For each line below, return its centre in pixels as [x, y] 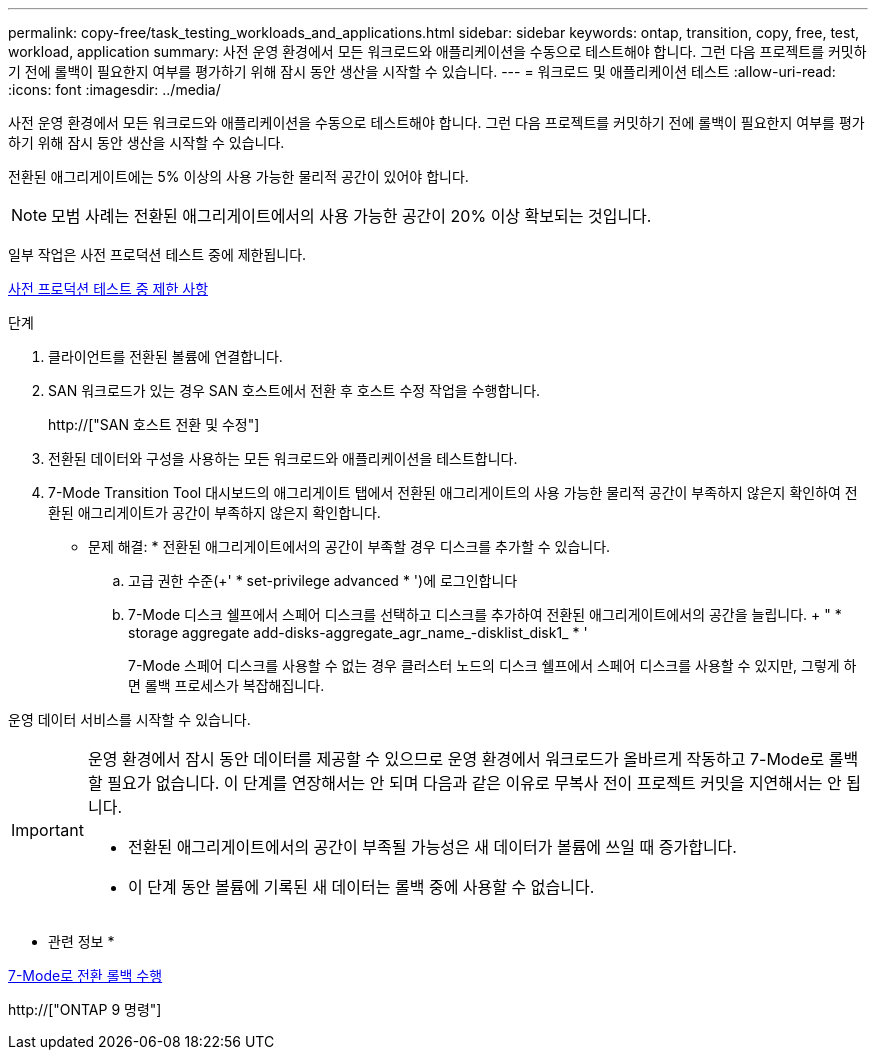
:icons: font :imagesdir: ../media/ [114, 89]
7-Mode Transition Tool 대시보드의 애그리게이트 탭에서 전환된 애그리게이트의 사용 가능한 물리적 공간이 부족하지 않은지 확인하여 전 [453, 492]
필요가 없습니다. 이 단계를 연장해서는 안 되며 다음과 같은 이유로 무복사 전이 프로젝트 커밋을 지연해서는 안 [474, 783]
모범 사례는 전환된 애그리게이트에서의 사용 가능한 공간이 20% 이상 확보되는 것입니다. [351, 216]
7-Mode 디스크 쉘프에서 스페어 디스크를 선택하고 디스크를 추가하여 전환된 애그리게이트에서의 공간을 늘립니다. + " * [485, 614]
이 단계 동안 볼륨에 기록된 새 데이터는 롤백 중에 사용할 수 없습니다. [361, 887]
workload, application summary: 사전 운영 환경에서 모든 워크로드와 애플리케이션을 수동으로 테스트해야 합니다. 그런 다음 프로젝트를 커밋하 [437, 51]
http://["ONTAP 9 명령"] [85, 1009]
